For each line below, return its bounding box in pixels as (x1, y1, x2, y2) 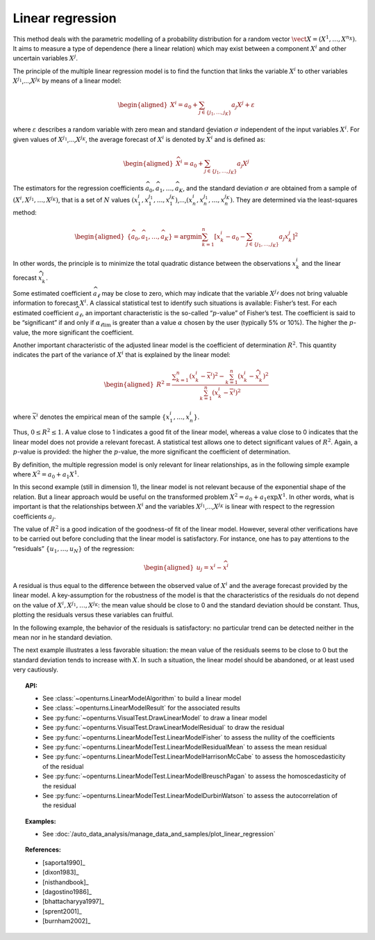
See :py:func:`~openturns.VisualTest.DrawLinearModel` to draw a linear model (42, 713, 267, 722)
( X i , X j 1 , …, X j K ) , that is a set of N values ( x (12, 195, 138, 204)
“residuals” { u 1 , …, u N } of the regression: (12, 544, 135, 555)
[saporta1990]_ (42, 858, 86, 866)
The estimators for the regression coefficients (12, 184, 144, 192)
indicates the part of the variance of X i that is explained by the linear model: (12, 350, 231, 359)
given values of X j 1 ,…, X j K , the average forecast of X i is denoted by (12, 134, 205, 143)
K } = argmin (164, 232, 203, 242)
